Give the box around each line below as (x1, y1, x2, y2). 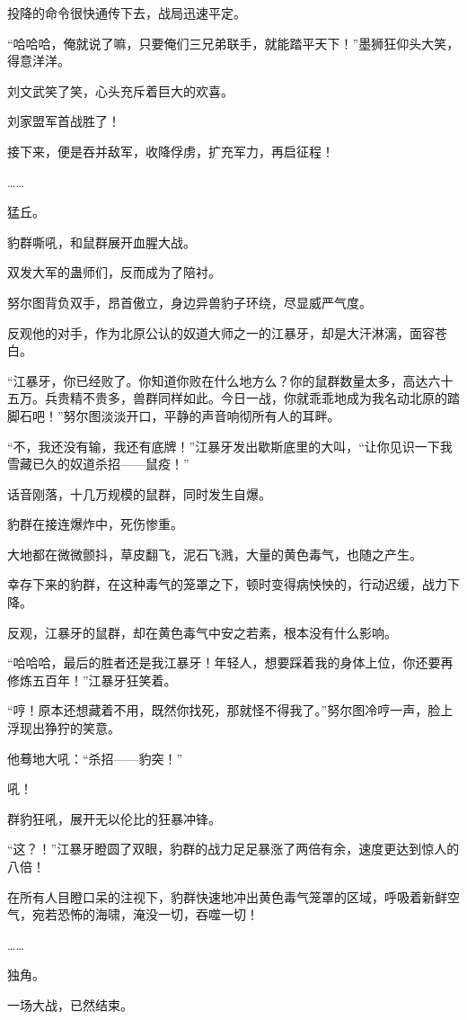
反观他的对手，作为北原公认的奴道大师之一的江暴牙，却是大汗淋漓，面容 (7, 323, 435, 342)
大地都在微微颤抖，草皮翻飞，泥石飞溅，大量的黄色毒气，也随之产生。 (7, 544, 422, 563)
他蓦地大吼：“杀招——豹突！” (7, 748, 183, 767)
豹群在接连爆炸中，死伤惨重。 (7, 514, 183, 533)
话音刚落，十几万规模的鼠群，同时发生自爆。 (7, 484, 271, 503)
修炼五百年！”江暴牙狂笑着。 (7, 670, 177, 689)
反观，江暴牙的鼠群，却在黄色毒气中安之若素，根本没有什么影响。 (7, 622, 397, 641)
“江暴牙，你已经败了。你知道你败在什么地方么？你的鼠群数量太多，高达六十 (7, 371, 454, 389)
